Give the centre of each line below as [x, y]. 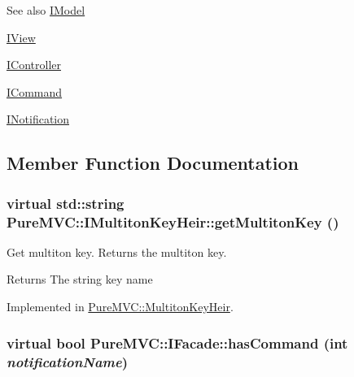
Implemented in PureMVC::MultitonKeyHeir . [120, 307]
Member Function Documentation [153, 163]
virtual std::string [66, 203]
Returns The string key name [80, 279]
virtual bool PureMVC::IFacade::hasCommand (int [177, 342]
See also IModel [46, 10]
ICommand [35, 91]
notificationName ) [68, 361]
